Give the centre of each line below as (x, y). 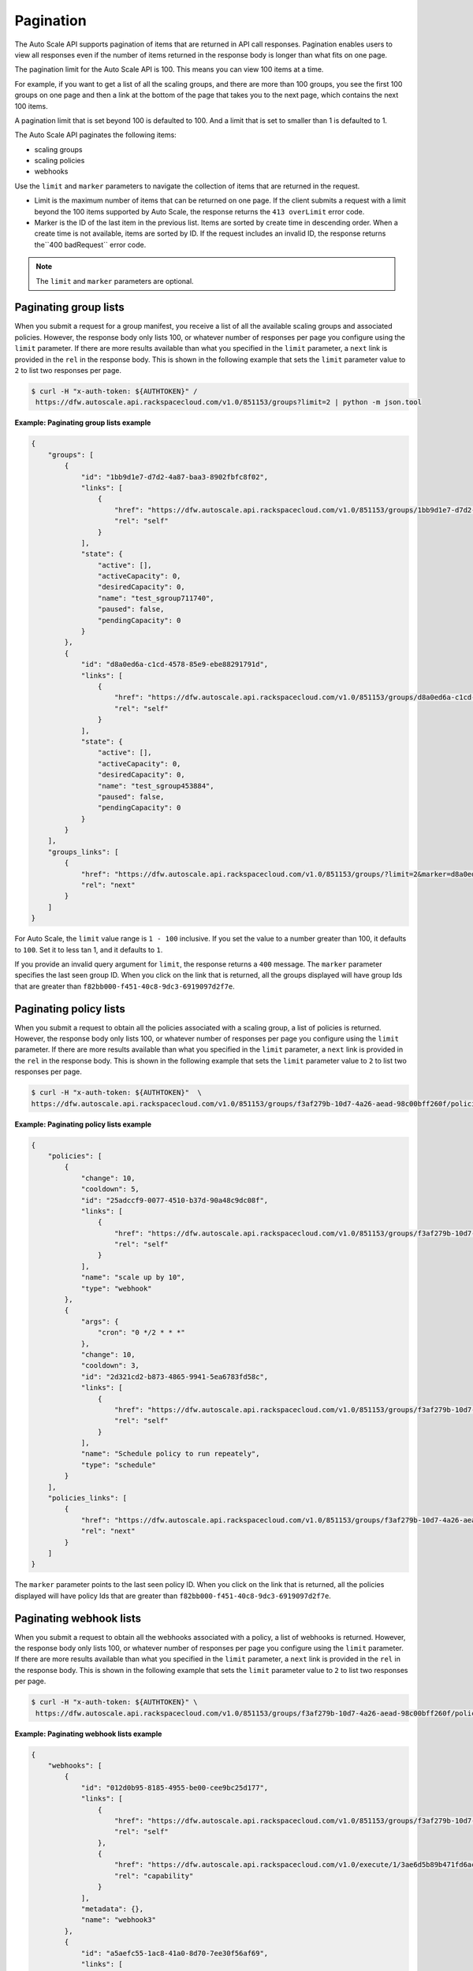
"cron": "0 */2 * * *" (141, 1333)
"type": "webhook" (117, 1288)
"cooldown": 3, (110, 1366)
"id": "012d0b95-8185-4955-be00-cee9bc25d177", (175, 1787)
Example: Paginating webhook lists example (88, 1734)
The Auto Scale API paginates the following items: (95, 135)
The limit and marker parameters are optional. (115, 281)
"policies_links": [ (88, 1498)
